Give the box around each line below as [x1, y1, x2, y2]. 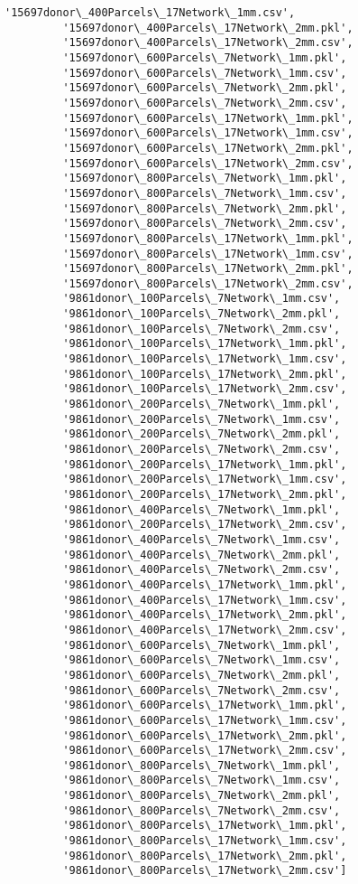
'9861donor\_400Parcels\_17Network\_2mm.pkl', [62, 608, 347, 622]
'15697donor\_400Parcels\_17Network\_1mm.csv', [5, 6, 296, 19]
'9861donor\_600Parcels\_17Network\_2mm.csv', [62, 744, 347, 757]
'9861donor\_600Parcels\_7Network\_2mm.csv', [62, 683, 341, 697]
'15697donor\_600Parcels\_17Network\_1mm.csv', [62, 127, 353, 140]
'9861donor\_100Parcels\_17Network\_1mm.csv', [62, 353, 347, 366]
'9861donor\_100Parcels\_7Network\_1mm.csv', [62, 292, 341, 306]
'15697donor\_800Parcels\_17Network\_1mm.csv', [62, 247, 353, 260]
